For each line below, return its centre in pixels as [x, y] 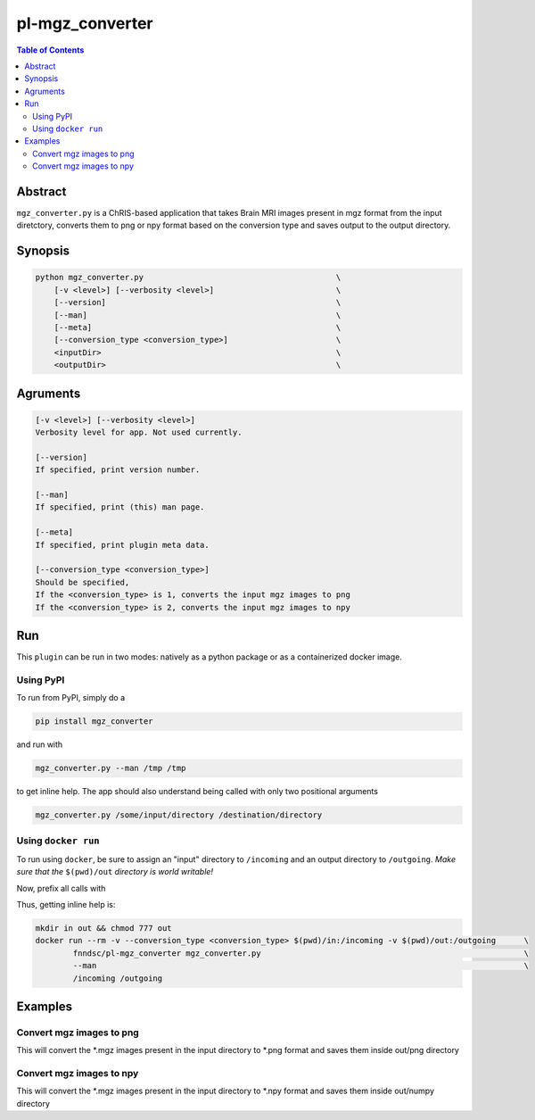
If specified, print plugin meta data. [122, 545]
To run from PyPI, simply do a [71, 698]
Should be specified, [82, 582]
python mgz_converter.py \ [188, 278]
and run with [40, 744]
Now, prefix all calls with [61, 888]
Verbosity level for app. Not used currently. [139, 432]
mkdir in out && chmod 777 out [104, 928]
